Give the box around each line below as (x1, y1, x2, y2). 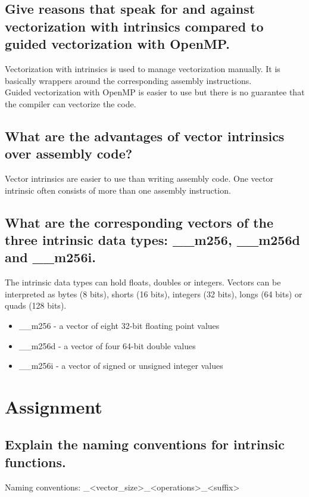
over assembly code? (5, 144, 133, 163)
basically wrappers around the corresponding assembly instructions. (5, 74, 252, 86)
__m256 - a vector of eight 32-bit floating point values (18, 319, 220, 331)
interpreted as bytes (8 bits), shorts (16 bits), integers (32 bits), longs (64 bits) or (5, 287, 302, 300)
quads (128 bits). (5, 299, 67, 312)
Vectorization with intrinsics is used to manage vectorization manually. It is (5, 62, 280, 74)
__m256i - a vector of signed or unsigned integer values (18, 359, 223, 372)
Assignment (5, 394, 102, 418)
